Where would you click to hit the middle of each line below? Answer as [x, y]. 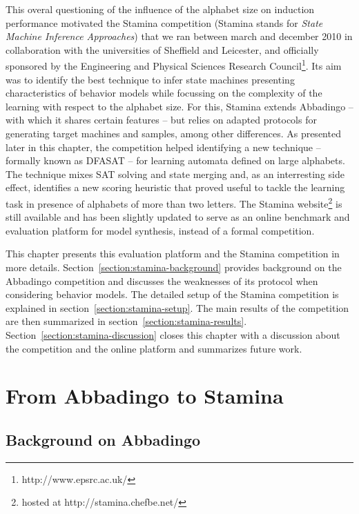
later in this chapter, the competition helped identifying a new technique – [163, 147]
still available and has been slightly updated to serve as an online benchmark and [178, 217]
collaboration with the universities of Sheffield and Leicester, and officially [162, 49]
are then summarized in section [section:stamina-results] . [126, 321]
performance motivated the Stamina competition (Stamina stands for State [164, 22]
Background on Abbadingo [103, 439]
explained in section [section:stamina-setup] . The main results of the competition [177, 307]
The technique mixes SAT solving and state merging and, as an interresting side [175, 174]
